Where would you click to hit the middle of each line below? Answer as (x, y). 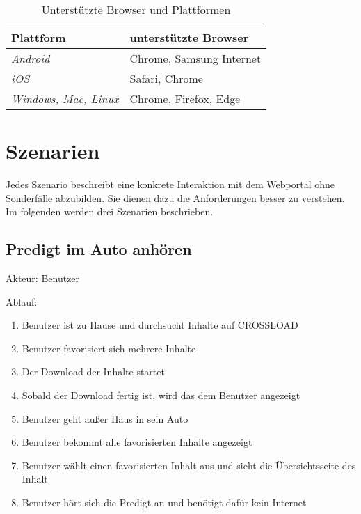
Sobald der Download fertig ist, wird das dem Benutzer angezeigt (161, 395)
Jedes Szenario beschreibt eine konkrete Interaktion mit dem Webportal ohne (170, 184)
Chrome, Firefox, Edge (185, 99)
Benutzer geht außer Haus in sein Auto (105, 418)
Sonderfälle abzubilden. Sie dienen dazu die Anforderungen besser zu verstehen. (175, 197)
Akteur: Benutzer (43, 278)
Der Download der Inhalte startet (93, 372)
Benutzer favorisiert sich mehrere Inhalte (109, 348)
